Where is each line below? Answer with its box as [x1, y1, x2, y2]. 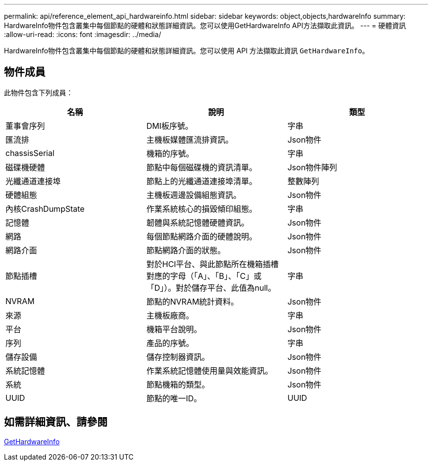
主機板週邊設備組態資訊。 [146, 190, 241, 200]
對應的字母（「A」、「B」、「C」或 [146, 271, 262, 281]
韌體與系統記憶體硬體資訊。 [146, 217, 249, 228]
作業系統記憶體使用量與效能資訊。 [146, 365, 273, 376]
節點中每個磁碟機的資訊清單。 [146, 162, 257, 172]
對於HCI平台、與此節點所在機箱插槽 [146, 259, 279, 269]
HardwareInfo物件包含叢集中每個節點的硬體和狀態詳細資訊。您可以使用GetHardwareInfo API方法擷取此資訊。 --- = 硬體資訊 [4, 21, 406, 30]
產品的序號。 [146, 338, 194, 348]
